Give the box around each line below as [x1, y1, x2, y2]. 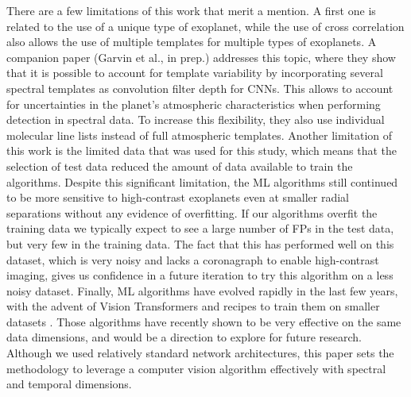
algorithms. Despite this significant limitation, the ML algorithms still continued [6, 173, 398, 190]
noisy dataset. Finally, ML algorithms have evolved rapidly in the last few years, [6, 282, 398, 299]
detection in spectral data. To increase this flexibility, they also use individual [6, 111, 385, 128]
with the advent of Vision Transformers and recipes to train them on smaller [6, 298, 380, 314]
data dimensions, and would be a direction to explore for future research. [6, 329, 362, 345]
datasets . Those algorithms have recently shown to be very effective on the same [6, 313, 401, 330]
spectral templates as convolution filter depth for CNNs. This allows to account [6, 79, 394, 96]
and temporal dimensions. [6, 376, 132, 392]
